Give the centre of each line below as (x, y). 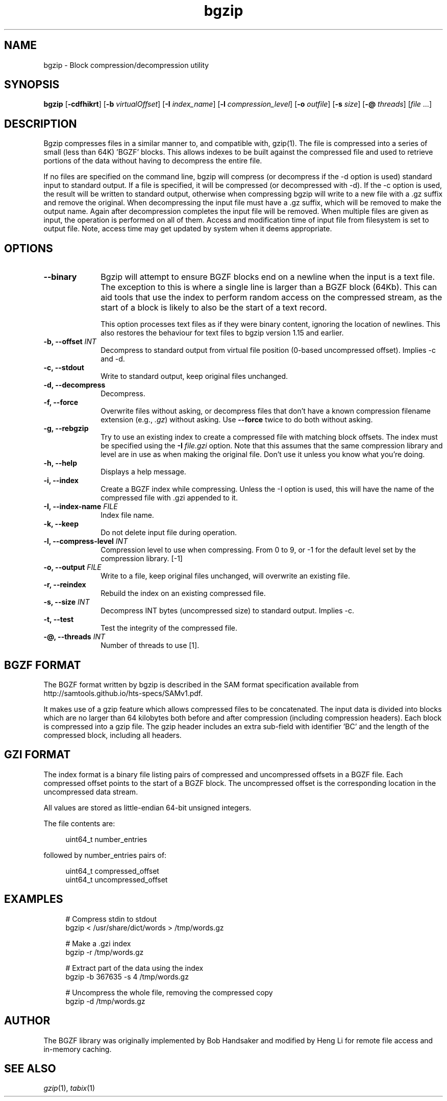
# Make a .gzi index (98, 943)
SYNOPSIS (32, 85)
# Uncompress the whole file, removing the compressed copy (169, 992)
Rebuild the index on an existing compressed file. (183, 593)
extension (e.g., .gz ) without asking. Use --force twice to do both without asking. (237, 420)
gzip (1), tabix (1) (69, 1088)
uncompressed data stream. (91, 792)
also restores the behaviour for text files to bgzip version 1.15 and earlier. (222, 333)
